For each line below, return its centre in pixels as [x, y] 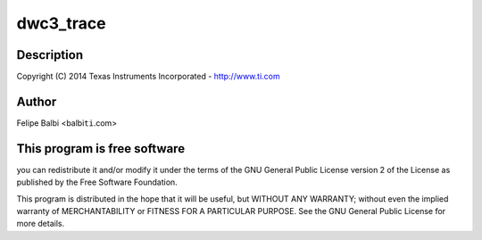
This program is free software [101, 149]
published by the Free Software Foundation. [97, 182]
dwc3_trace [61, 23]
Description [50, 55]
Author [37, 101]
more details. [41, 224]
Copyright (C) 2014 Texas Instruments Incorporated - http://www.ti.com [148, 77]
